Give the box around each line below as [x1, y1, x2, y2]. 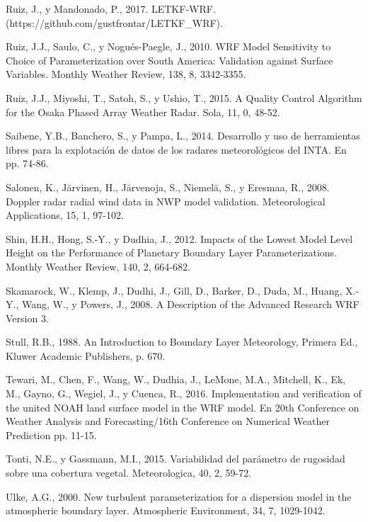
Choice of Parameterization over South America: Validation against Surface [6, 52, 333, 67]
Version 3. [6, 310, 49, 325]
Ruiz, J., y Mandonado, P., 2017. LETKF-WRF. [6, 1, 216, 16]
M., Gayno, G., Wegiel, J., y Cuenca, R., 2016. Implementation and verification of [6, 386, 362, 401]
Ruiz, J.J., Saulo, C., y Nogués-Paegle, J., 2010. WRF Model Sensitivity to [6, 39, 331, 54]
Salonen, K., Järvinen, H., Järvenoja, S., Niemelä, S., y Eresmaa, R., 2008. [6, 179, 330, 194]
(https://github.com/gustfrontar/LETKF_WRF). [6, 15, 223, 30]
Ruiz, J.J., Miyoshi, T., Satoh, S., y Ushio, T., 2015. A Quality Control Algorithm [6, 90, 362, 105]
